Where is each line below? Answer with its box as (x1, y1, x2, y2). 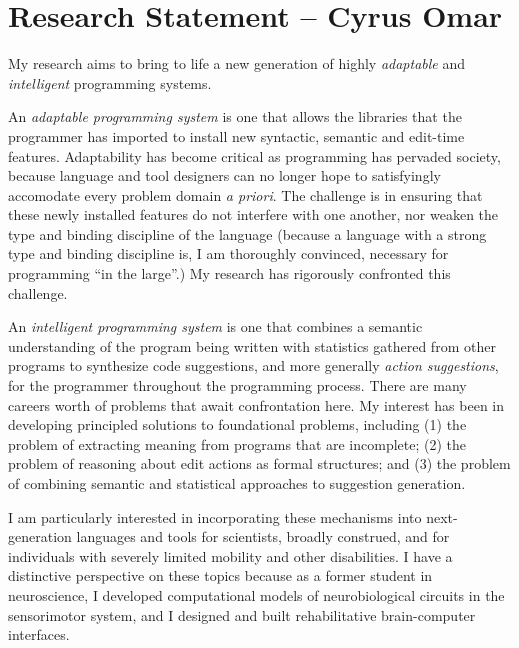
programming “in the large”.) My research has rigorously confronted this (8, 263, 451, 284)
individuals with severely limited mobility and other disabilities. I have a (8, 545, 453, 566)
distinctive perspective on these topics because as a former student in (8, 565, 433, 586)
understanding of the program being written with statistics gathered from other (8, 335, 496, 356)
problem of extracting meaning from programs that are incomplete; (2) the (8, 433, 467, 454)
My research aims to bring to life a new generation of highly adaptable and (8, 53, 465, 74)
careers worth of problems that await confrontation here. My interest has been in (8, 394, 505, 415)
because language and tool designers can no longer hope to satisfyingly (8, 165, 441, 186)
